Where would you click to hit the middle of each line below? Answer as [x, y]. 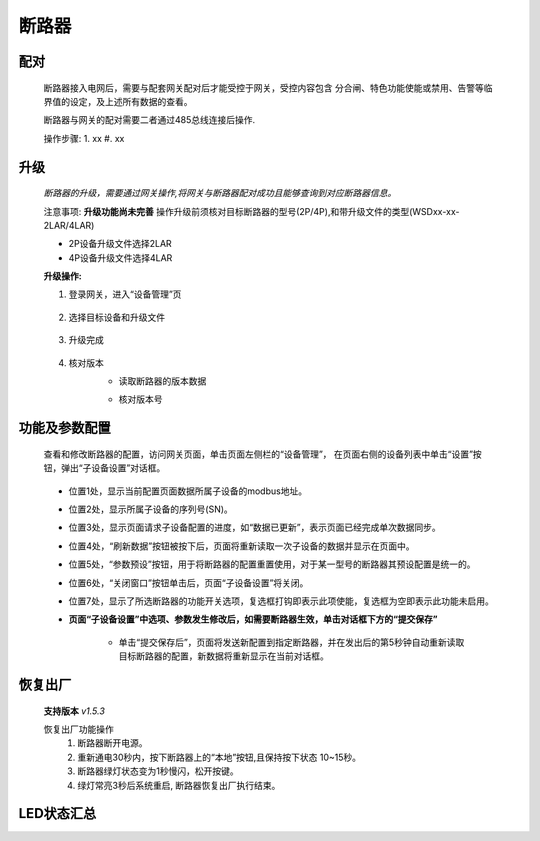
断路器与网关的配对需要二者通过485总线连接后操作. [149, 120]
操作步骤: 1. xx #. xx [84, 138]
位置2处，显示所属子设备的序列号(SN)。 [151, 509]
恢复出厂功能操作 [78, 729]
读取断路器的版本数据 [162, 381]
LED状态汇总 [57, 813]
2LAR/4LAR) [69, 225]
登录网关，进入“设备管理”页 [125, 294]
